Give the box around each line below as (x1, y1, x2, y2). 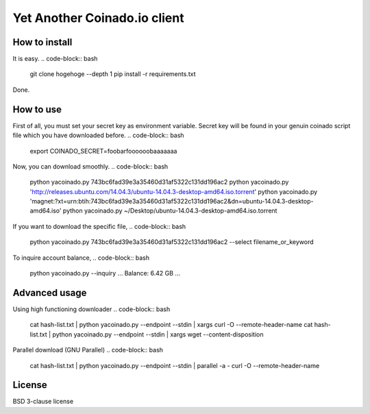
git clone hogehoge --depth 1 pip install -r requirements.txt (29, 70, 196, 78)
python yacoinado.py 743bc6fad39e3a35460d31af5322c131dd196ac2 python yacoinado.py (29, 178, 289, 186)
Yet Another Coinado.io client (12, 10, 184, 25)
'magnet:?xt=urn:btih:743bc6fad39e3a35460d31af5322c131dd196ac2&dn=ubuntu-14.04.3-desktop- (29, 197, 314, 206)
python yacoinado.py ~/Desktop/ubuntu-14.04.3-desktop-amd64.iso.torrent (62, 206, 277, 215)
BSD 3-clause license (12, 398, 74, 406)
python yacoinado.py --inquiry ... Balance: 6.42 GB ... (29, 269, 181, 278)
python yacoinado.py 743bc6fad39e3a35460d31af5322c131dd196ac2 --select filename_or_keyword (29, 238, 314, 246)
